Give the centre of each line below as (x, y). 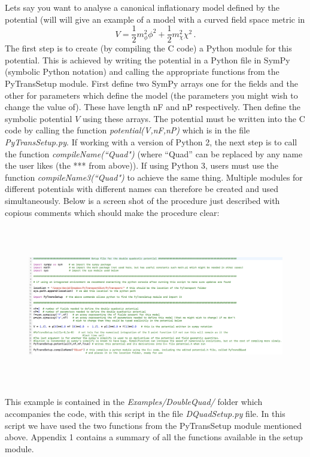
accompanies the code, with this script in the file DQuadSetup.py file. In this (145, 413)
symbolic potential (39, 118)
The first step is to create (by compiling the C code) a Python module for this (148, 48)
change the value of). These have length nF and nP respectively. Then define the (153, 107)
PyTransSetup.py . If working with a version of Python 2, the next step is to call (151, 142)
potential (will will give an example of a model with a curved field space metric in (155, 19)
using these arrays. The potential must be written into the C (194, 118)
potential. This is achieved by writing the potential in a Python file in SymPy (148, 60)
